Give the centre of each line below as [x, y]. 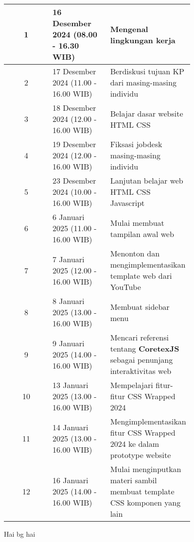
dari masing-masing [143, 82]
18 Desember [74, 108]
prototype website [141, 455]
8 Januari [68, 301]
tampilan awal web [142, 234]
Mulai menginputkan [146, 469]
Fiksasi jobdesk [136, 144]
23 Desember [74, 180]
